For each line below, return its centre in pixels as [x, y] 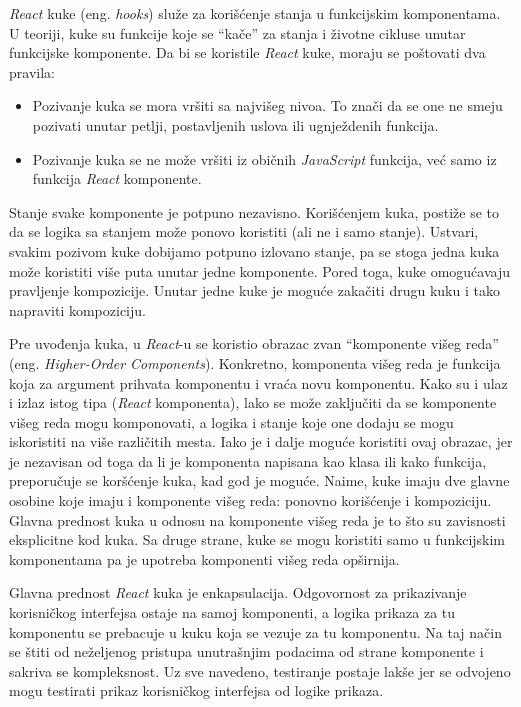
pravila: [32, 71]
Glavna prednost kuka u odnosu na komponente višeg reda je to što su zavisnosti [257, 519]
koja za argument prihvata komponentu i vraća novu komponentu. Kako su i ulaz [258, 382]
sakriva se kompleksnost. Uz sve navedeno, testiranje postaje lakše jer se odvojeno [260, 670]
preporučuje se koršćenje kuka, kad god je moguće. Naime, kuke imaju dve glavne [259, 480]
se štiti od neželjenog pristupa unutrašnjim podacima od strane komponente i [246, 651]
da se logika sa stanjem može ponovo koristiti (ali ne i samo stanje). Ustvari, [244, 231]
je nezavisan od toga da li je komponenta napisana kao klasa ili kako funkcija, [248, 460]
